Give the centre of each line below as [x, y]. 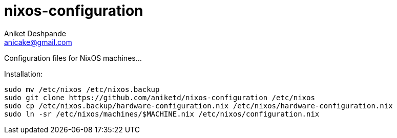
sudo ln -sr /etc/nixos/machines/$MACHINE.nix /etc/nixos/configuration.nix [162, 114]
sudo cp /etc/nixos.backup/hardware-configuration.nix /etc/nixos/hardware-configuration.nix [198, 106]
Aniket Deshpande [35, 33]
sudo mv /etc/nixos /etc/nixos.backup [82, 89]
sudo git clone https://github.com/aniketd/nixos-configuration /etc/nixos [160, 97]
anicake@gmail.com [38, 42]
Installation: [24, 74]
